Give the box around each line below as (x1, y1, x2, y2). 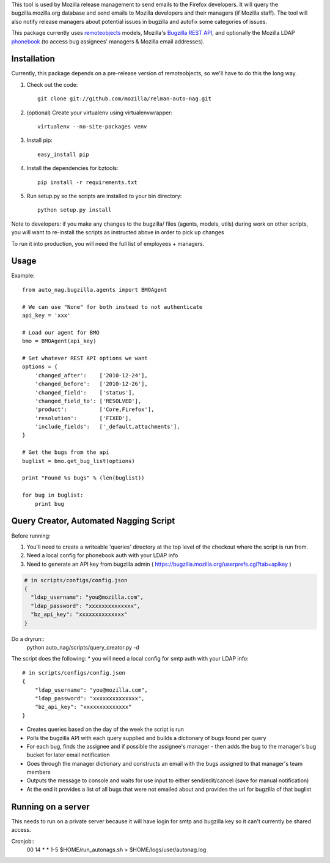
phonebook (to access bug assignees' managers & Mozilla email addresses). (11, 37, 205, 45)
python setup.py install (37, 207, 112, 213)
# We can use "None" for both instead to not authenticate (22, 303, 203, 310)
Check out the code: (26, 81, 78, 88)
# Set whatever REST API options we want (22, 355, 148, 361)
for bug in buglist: (22, 492, 84, 498)
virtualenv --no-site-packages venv (37, 123, 147, 130)
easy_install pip (37, 150, 89, 158)
